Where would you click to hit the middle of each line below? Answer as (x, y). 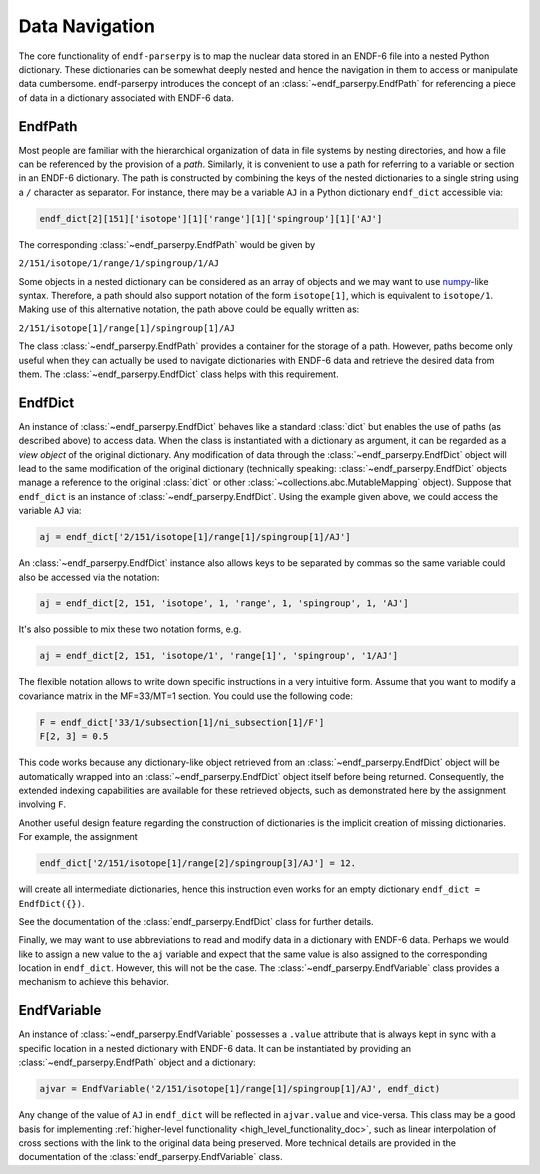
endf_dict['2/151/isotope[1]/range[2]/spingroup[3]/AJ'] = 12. (198, 863)
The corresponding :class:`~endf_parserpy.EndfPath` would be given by (167, 244)
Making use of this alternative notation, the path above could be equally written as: (189, 309)
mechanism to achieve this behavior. (94, 982)
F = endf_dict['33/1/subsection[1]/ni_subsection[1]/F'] (182, 722)
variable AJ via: (50, 511)
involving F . (42, 804)
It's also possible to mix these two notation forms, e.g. (130, 629)
